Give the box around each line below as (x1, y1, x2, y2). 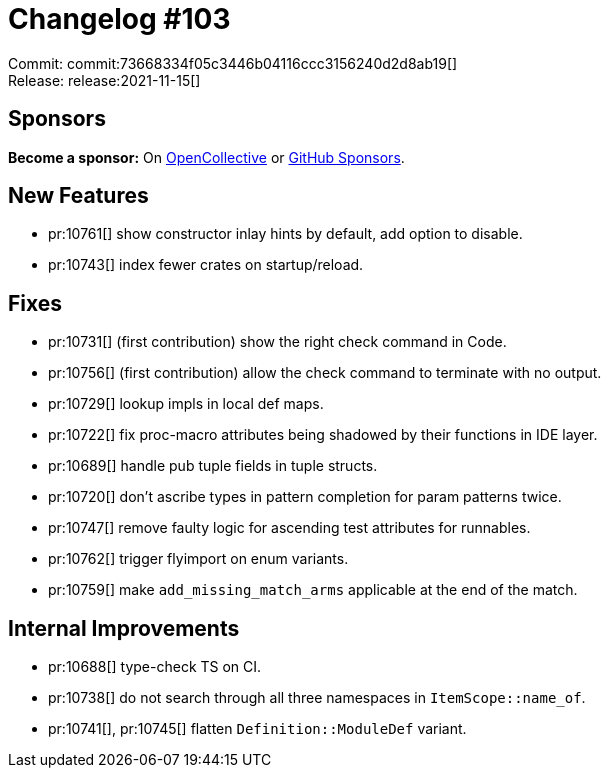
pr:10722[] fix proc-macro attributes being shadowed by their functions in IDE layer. (48, 426, 598, 444)
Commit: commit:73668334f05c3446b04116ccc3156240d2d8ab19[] (8, 54, 458, 72)
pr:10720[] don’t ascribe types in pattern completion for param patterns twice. (48, 488, 562, 506)
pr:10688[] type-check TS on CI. (48, 658, 262, 676)
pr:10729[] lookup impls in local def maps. (48, 395, 324, 413)
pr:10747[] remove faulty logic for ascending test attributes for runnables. (48, 519, 531, 537)
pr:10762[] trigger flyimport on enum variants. (48, 550, 349, 568)
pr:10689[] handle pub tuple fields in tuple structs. (48, 457, 378, 475)
